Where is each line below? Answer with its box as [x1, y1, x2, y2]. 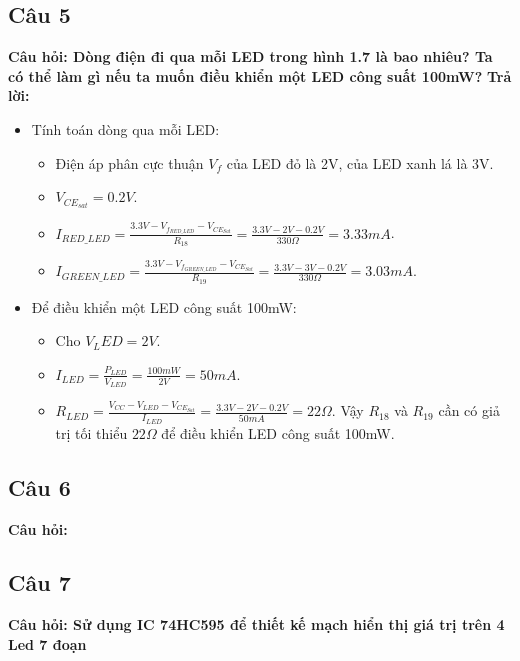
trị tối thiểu [55, 422, 128, 443]
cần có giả [438, 400, 500, 421]
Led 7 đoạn [8, 633, 87, 654]
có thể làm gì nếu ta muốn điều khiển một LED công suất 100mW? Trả [8, 65, 512, 86]
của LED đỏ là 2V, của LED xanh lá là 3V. [226, 152, 494, 173]
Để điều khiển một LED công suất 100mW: [31, 296, 297, 317]
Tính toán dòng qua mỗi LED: [31, 118, 220, 139]
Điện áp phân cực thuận [55, 152, 204, 173]
